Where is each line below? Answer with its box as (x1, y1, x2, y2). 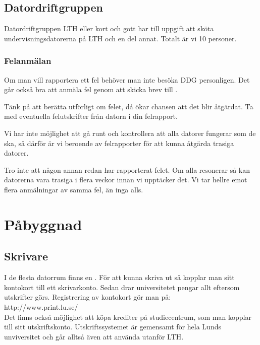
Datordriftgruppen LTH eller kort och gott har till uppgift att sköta (4, 23, 214, 34)
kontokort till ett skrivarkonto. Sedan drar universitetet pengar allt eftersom (4, 282, 240, 292)
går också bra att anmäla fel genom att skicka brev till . (4, 84, 178, 95)
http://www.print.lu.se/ (4, 301, 78, 312)
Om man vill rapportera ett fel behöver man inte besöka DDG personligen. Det (4, 74, 250, 85)
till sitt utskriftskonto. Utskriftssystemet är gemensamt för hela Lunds (4, 321, 221, 332)
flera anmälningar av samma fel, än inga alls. (4, 184, 143, 194)
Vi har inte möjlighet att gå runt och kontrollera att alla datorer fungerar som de (4, 127, 256, 138)
